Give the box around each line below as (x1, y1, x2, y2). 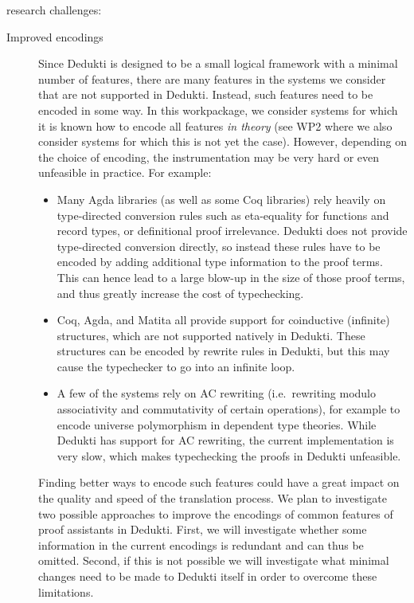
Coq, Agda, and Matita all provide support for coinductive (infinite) (57, 311, 390, 328)
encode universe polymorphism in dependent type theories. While (57, 416, 377, 433)
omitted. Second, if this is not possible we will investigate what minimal (38, 552, 389, 569)
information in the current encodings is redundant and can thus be (38, 536, 364, 553)
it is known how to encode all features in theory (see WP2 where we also (38, 117, 393, 134)
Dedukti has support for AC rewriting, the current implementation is (57, 432, 394, 448)
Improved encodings (6, 28, 103, 45)
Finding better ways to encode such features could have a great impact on (38, 474, 400, 491)
